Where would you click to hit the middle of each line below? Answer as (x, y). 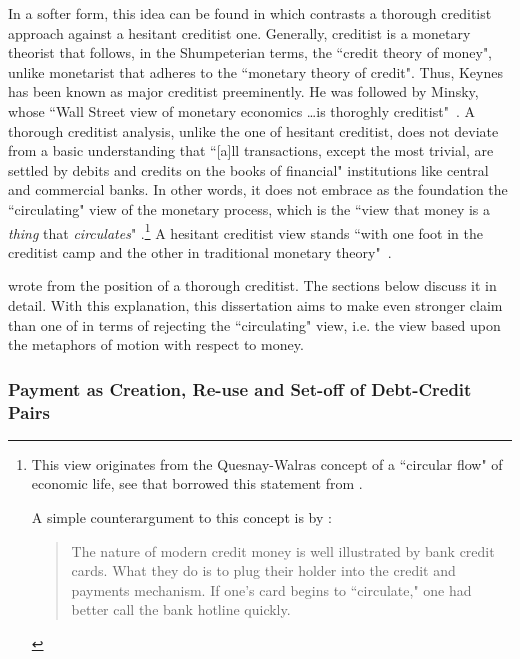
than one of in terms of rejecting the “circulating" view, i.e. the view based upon (254, 324)
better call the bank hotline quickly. (181, 609)
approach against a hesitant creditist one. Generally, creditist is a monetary (239, 32)
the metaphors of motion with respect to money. (156, 344)
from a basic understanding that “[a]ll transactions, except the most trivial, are (251, 150)
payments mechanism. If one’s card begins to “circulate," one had (271, 589)
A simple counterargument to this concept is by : (181, 517)
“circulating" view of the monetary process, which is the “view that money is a (249, 208)
